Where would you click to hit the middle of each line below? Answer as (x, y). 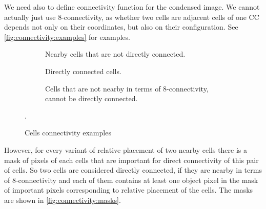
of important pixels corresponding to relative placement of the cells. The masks (129, 190)
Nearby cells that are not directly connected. (115, 54)
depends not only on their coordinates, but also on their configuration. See (121, 27)
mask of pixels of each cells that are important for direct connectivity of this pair (131, 160)
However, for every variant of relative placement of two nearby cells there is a (126, 149)
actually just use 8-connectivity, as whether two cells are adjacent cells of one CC (132, 17)
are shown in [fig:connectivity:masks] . (63, 200)
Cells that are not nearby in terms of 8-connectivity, (127, 88)
